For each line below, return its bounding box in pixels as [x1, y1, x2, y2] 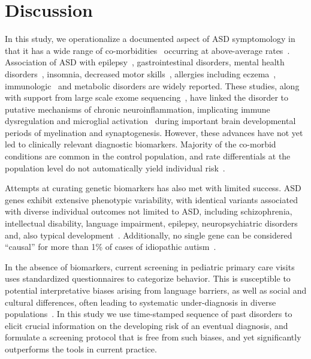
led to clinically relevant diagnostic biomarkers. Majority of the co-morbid [5, 138, 276, 150]
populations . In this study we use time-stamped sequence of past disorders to [5, 307, 292, 320]
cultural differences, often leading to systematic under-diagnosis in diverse [5, 295, 276, 308]
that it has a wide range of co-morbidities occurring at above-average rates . [5, 44, 290, 56]
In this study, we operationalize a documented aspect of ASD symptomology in [5, 32, 295, 45]
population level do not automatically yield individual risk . [5, 161, 225, 174]
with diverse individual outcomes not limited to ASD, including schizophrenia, [5, 205, 292, 218]
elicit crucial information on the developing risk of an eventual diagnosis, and [5, 319, 288, 331]
